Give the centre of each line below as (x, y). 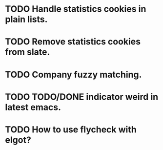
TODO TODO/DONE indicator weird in (82, 97)
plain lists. (26, 19)
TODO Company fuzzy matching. (73, 75)
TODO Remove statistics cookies (73, 42)
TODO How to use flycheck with (71, 129)
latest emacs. (33, 107)
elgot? (18, 140)
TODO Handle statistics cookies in (76, 9)
